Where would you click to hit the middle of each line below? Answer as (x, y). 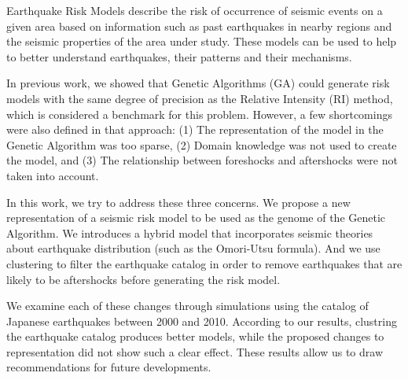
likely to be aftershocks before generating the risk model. (143, 279)
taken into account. (53, 175)
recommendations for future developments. (109, 367)
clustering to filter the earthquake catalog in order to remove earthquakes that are (204, 263)
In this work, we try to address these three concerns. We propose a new (178, 202)
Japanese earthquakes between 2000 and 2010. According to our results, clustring (202, 321)
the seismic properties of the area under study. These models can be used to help (202, 41)
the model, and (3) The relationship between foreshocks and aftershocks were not (202, 160)
